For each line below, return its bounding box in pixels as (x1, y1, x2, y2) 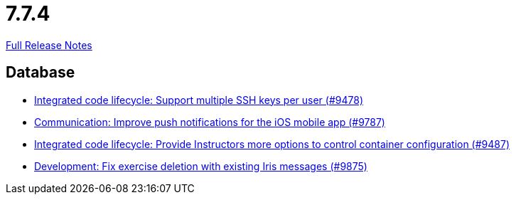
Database (6, 63, 75, 82)
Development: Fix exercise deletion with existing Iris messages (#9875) (34, 159, 367, 172)
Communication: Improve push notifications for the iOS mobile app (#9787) (34, 115, 385, 128)
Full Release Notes (6, 38, 92, 51)
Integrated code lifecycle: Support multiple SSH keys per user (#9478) (34, 93, 363, 106)
